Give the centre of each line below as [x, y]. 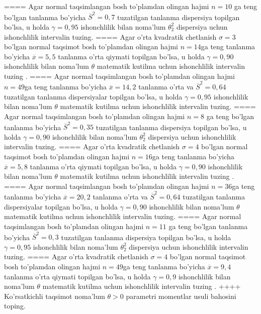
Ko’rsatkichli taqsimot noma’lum [55, 296]
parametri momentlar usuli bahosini [181, 296]
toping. [15, 306]
